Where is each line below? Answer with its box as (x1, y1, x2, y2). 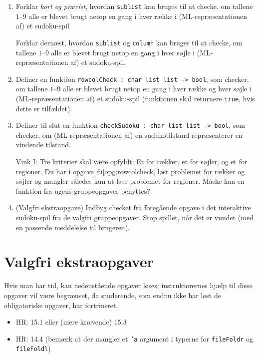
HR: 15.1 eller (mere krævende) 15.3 (15, 317, 127, 327)
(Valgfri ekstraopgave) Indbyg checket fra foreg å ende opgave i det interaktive (15, 202, 252, 213)
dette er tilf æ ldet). (15, 103, 72, 113)
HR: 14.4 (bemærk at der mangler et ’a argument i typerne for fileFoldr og (15, 333, 253, 344)
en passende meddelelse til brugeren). (15, 222, 130, 232)
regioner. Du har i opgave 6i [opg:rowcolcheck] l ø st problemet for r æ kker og (15, 166, 245, 176)
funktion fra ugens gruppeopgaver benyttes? (15, 185, 150, 196)
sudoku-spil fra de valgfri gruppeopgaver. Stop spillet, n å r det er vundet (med (15, 212, 254, 222)
